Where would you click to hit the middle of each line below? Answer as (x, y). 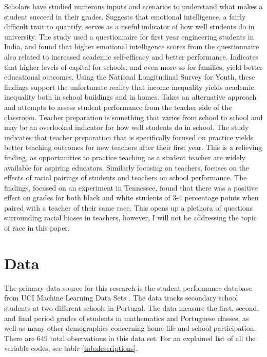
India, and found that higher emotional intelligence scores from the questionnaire (132, 46)
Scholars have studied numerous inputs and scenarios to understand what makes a (133, 6)
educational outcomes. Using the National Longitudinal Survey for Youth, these (130, 77)
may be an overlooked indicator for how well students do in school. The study (127, 127)
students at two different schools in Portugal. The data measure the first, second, (132, 307)
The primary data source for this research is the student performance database (128, 287)
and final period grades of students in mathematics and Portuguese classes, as (127, 318)
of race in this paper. (37, 228)
